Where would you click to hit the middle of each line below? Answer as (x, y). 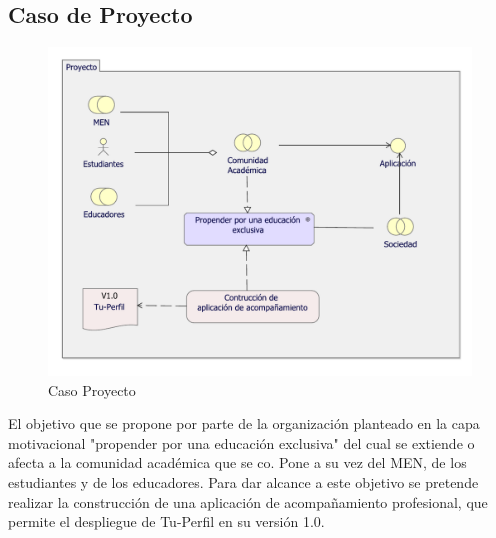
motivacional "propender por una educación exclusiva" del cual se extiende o (241, 442)
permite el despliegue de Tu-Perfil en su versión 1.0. (166, 521)
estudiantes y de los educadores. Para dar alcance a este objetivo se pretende (243, 481)
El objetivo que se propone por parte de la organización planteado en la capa (244, 423)
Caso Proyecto (92, 389)
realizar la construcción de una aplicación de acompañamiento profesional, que (248, 501)
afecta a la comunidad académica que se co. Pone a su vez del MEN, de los (237, 462)
